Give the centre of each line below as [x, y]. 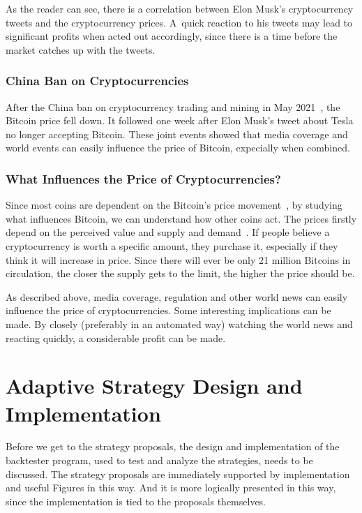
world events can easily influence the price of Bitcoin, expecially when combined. [178, 148]
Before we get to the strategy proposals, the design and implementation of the [173, 446]
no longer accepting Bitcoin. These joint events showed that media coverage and [177, 134]
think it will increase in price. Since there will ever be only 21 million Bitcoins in [178, 259]
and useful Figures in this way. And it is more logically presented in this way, [171, 488]
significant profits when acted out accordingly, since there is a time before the [172, 36]
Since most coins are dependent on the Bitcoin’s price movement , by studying [174, 205]
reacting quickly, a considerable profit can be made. [116, 337]
